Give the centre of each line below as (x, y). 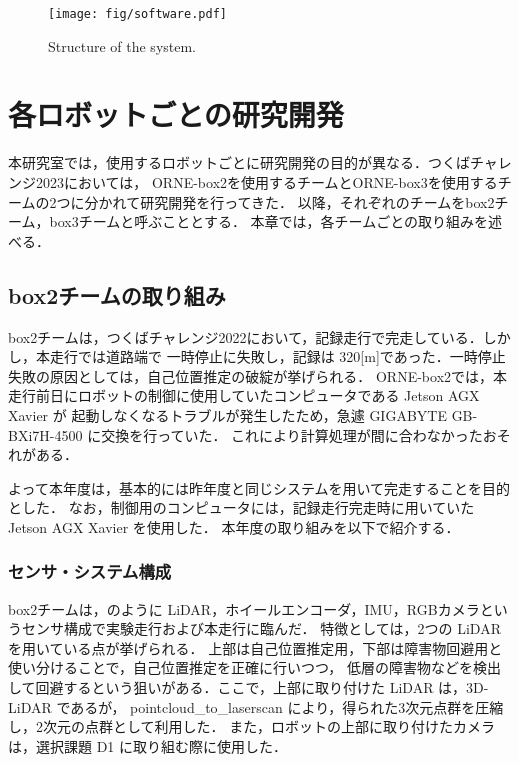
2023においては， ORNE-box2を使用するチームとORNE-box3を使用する (266, 181)
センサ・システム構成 (90, 571)
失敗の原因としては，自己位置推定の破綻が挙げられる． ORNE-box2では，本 (258, 375)
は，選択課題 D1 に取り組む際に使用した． (148, 745)
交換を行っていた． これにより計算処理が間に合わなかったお (299, 434)
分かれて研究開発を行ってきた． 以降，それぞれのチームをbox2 (289, 201)
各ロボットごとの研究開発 (176, 114)
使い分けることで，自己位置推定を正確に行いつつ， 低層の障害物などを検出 (254, 667)
